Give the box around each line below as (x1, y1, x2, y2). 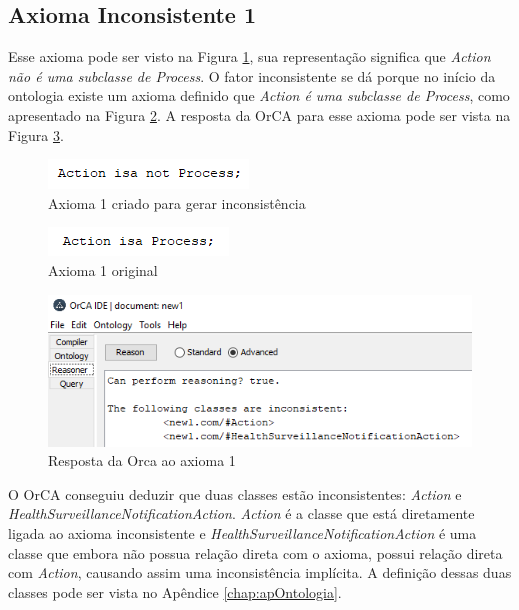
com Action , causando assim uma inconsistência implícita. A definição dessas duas (8, 562, 512, 583)
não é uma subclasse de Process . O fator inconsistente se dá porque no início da (8, 65, 496, 86)
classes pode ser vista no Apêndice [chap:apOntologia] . (8, 581, 342, 602)
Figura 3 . (8, 124, 64, 145)
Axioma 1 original (48, 259, 158, 280)
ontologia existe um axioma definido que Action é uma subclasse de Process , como (8, 85, 510, 106)
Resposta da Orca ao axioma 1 (48, 450, 236, 471)
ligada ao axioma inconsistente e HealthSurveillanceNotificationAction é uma (8, 523, 477, 544)
